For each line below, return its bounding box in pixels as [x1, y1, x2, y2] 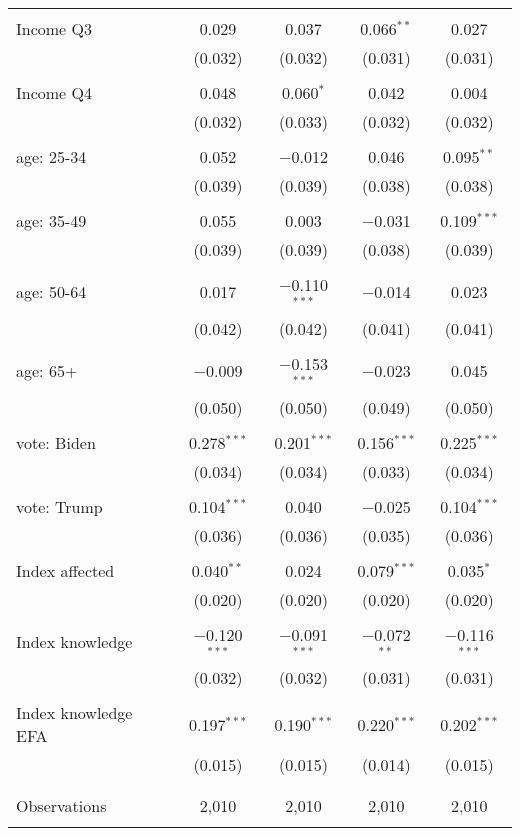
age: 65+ [16, 359, 78, 383]
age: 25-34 [16, 145, 87, 168]
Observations [16, 794, 107, 818]
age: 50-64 [16, 280, 87, 304]
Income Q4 [16, 81, 92, 104]
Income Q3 [16, 17, 92, 40]
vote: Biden [16, 430, 96, 454]
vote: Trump [16, 494, 103, 518]
